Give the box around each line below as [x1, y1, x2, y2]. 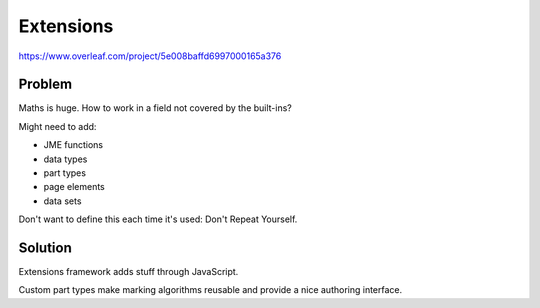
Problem [18, 76, 73, 93]
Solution [18, 240, 72, 256]
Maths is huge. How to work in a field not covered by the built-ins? [18, 102, 292, 114]
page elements [43, 181, 105, 193]
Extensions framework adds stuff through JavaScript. [18, 266, 239, 278]
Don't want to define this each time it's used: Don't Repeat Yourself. [18, 213, 298, 225]
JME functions [43, 139, 104, 151]
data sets [43, 195, 82, 207]
